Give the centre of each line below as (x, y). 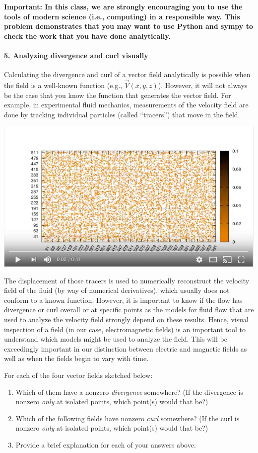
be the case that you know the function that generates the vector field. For (118, 95)
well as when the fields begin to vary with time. (76, 358)
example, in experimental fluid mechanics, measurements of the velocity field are (126, 105)
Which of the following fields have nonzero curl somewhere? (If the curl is (128, 418)
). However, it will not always (203, 85)
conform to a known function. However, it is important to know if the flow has (123, 300)
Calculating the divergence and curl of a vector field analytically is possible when (127, 74)
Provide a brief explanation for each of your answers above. (106, 445)
